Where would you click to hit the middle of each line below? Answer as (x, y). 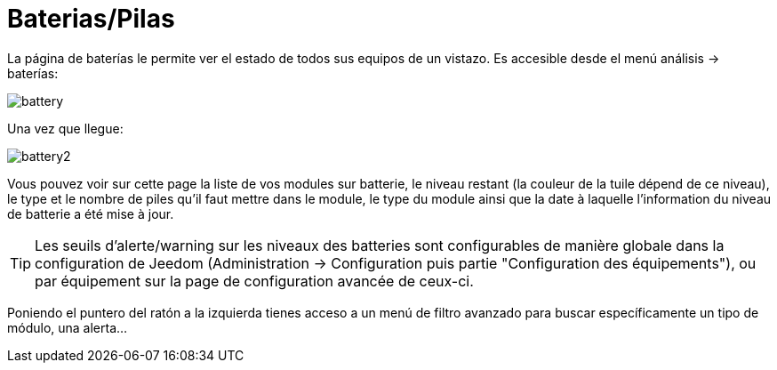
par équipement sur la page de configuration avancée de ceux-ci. (254, 281)
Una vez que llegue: (65, 128)
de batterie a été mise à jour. (91, 213)
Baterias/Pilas (91, 19)
